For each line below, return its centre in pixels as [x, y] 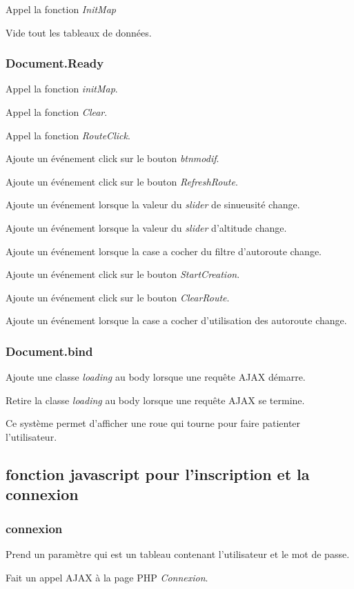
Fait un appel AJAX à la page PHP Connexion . [107, 577]
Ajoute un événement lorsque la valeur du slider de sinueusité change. [153, 204]
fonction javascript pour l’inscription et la [158, 473]
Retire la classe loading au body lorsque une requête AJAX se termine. [155, 400]
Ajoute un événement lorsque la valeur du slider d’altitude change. [146, 227]
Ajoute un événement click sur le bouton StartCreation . [123, 274]
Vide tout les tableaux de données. [79, 32]
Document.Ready [55, 63]
